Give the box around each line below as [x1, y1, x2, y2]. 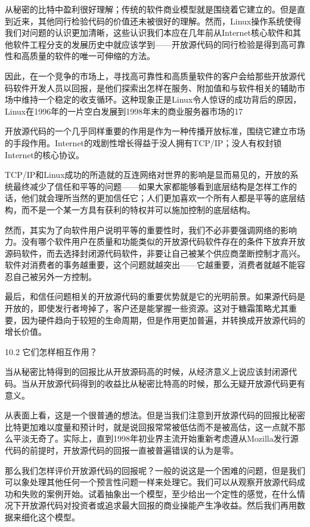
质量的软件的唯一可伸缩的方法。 [29, 50, 155, 62]
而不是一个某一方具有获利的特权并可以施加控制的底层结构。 [21, 203, 255, 215]
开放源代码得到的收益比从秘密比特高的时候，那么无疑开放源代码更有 [38, 377, 305, 390]
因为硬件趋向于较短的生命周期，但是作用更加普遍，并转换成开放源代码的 [21, 313, 305, 326]
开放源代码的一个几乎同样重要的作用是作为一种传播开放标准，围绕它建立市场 [5, 125, 305, 137]
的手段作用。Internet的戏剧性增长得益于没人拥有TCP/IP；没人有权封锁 [5, 136, 282, 149]
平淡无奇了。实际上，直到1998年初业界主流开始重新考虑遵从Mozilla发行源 [13, 432, 299, 445]
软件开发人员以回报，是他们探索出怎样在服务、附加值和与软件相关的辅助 [13, 81, 297, 94]
